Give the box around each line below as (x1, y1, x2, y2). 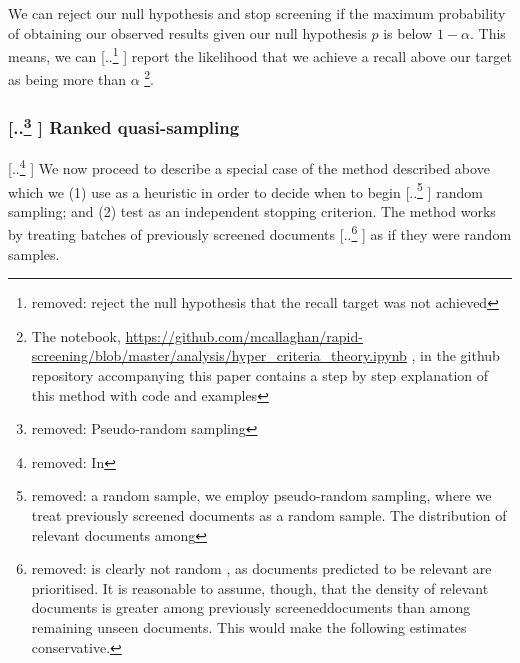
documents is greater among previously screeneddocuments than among (31, 597, 471, 618)
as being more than (8, 69, 126, 90)
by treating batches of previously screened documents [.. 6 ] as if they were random (8, 221, 512, 245)
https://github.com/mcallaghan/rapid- (125, 325, 363, 346)
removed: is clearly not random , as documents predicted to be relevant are (31, 558, 492, 579)
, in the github (411, 345, 500, 366)
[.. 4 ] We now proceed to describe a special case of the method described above (8, 155, 490, 179)
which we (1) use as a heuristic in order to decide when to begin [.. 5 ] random (8, 178, 483, 202)
